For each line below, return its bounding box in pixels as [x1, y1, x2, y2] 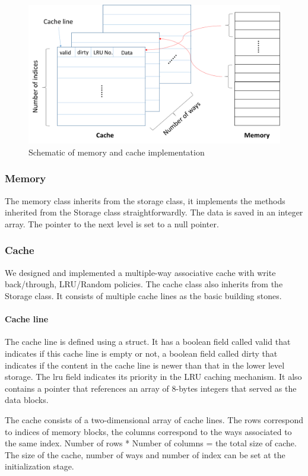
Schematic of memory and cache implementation [28, 145, 205, 158]
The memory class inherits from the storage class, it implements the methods [5, 194, 285, 207]
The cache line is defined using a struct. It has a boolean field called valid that [5, 335, 291, 348]
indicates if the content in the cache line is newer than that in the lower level [5, 358, 285, 371]
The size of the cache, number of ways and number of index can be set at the [5, 448, 285, 461]
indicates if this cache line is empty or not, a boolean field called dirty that [5, 347, 278, 359]
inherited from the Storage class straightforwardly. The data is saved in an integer [5, 206, 303, 218]
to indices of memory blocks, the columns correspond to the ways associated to [5, 425, 292, 437]
